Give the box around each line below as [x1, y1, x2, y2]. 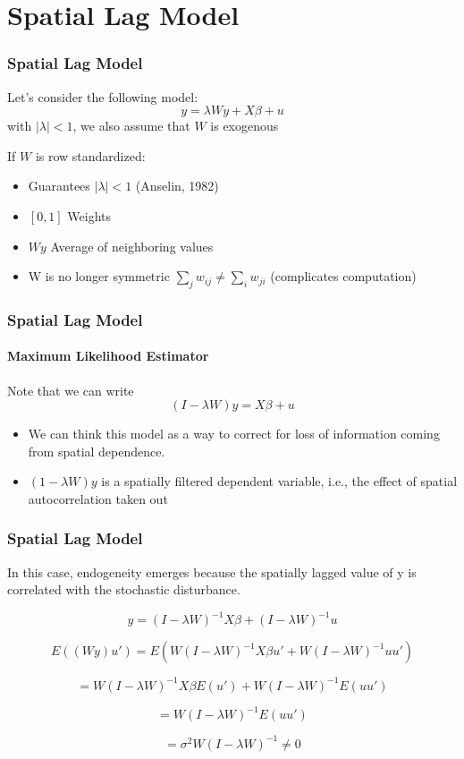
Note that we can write [7, 380, 134, 399]
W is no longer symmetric [28, 267, 170, 286]
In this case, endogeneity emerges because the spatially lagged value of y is [7, 562, 417, 581]
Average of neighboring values [50, 236, 214, 255]
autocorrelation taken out [28, 489, 168, 507]
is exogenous [210, 116, 279, 135]
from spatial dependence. [28, 441, 165, 460]
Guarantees [28, 176, 90, 195]
